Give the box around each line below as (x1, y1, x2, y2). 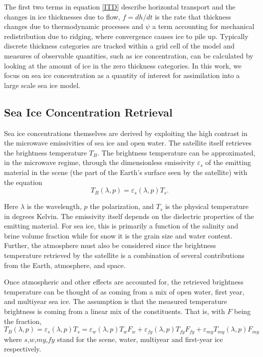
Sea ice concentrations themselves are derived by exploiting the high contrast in (4, 127, 248, 138)
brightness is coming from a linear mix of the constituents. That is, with (4, 306, 225, 316)
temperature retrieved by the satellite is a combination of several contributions (4, 250, 245, 260)
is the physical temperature (165, 201, 249, 211)
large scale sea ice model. (4, 79, 80, 90)
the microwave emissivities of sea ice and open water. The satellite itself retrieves (4, 137, 252, 148)
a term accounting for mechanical (152, 21, 255, 31)
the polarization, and (90, 201, 154, 211)
